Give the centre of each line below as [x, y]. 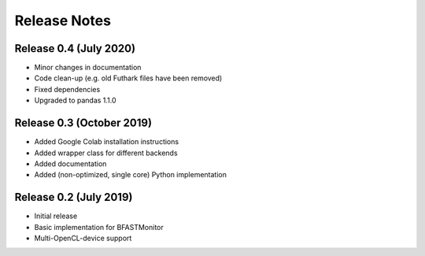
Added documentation [70, 163]
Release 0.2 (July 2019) [74, 197]
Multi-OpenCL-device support [83, 238]
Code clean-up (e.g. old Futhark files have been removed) [128, 78]
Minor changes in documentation [88, 68]
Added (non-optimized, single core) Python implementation [131, 175]
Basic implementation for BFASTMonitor [99, 227]
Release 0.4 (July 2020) [75, 48]
